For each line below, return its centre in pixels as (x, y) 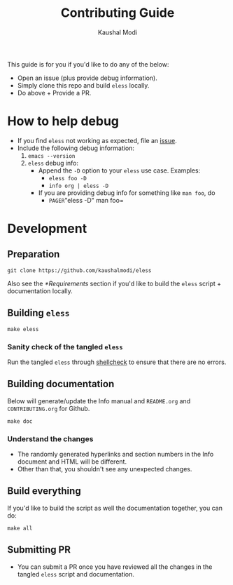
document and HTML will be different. (72, 462)
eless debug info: (53, 163)
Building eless (38, 313)
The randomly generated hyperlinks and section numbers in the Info (115, 455)
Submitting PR (39, 550)
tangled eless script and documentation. (76, 574)
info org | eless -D (79, 186)
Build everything (44, 491)
